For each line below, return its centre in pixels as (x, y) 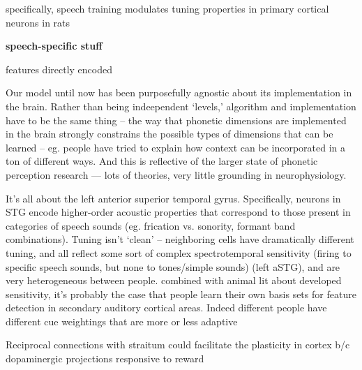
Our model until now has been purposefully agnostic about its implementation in (179, 92)
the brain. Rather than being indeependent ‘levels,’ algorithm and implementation (181, 106)
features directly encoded (59, 69)
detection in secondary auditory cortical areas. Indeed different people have (166, 308)
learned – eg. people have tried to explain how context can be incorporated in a (176, 147)
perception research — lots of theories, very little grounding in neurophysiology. (176, 174)
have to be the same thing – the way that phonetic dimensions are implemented (176, 120)
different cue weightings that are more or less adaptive (122, 321)
